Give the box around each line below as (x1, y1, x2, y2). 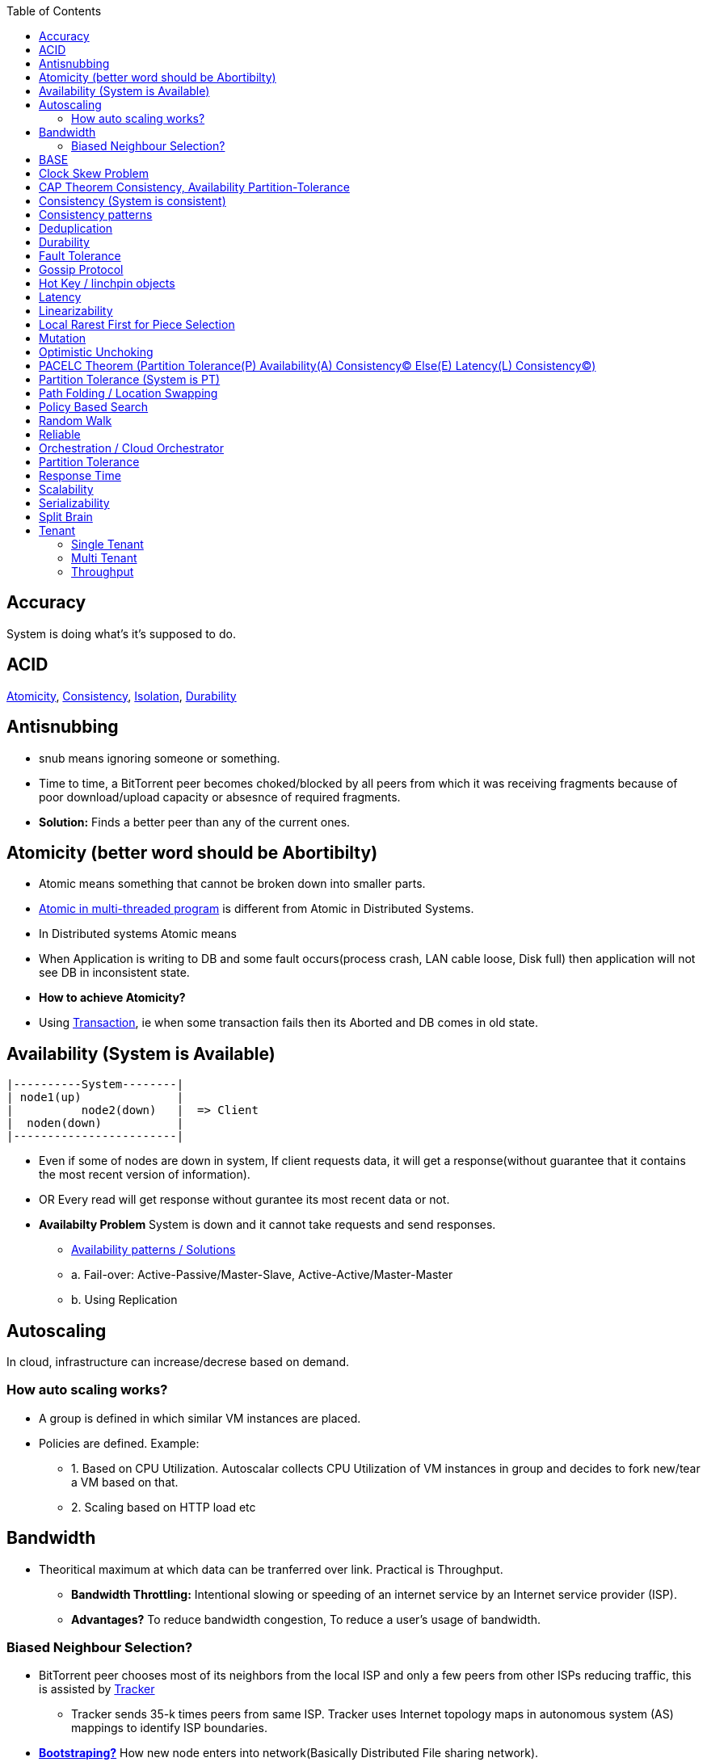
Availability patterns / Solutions (71, 1243, 236, 1257)
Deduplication (39, 221, 113, 235)
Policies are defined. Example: (39, 1436, 200, 1450)
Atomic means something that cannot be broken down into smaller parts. (39, 877, 426, 891)
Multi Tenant (71, 551, 137, 565)
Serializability (39, 496, 110, 510)
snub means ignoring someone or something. (39, 751, 280, 765)
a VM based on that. (71, 1474, 179, 1489)
